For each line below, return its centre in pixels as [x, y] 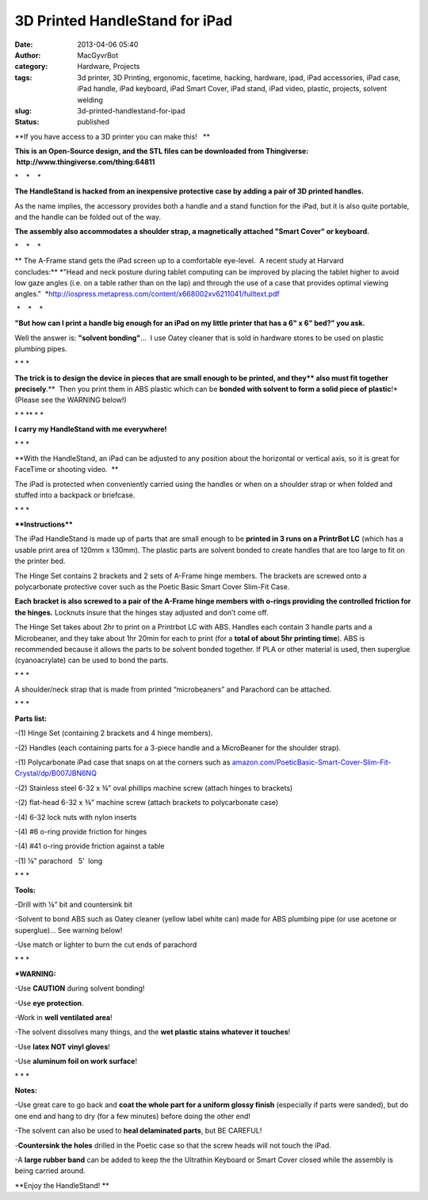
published [94, 122]
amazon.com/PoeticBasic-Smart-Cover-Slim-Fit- [311, 762]
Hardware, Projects [109, 67]
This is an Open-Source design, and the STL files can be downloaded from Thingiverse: [162, 151]
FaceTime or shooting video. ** [67, 470]
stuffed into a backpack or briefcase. [75, 495]
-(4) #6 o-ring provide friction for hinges [81, 831]
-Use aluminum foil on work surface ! [76, 1061]
